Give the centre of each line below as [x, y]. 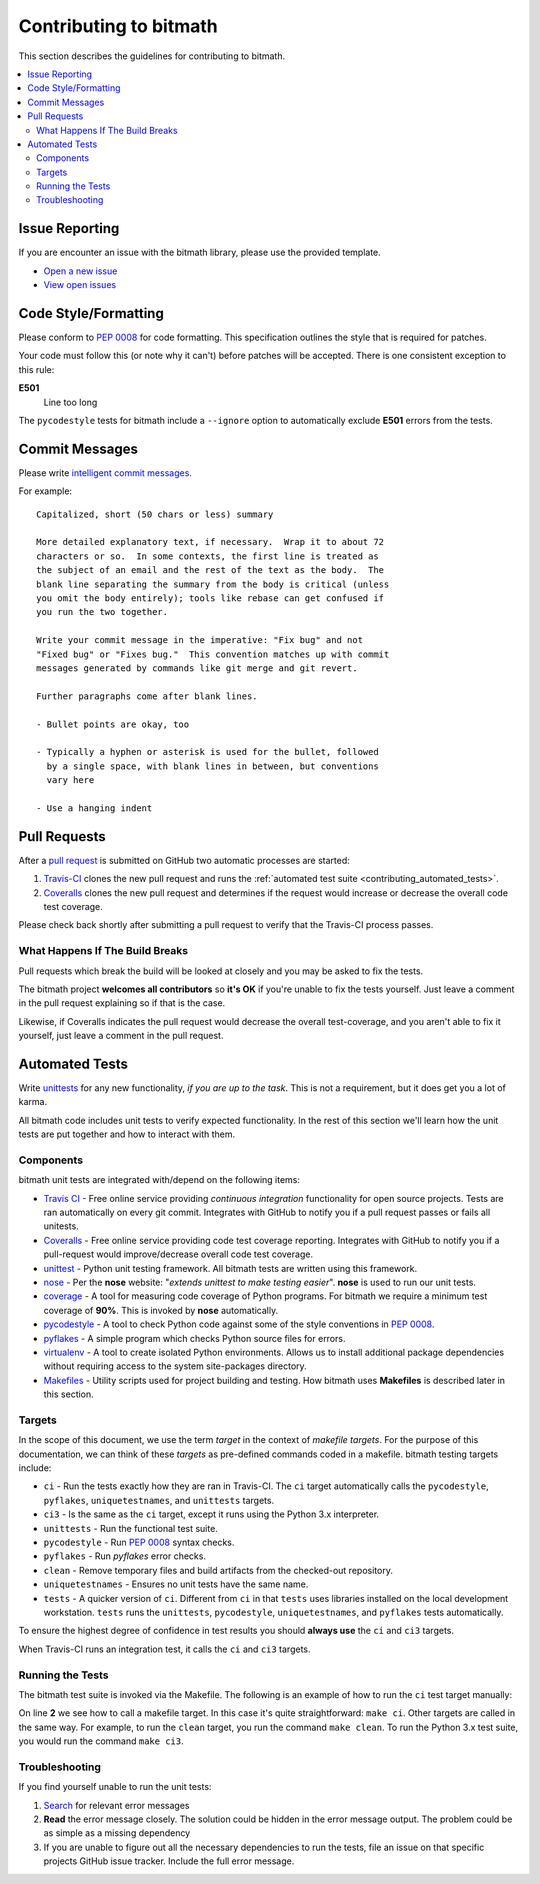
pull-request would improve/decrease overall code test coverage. [178, 1254]
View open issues [80, 285]
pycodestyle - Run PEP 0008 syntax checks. [139, 1542]
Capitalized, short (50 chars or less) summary [155, 514]
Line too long [70, 402]
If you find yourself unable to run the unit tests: [115, 1787]
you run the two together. [102, 612]
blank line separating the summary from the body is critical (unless [213, 584]
